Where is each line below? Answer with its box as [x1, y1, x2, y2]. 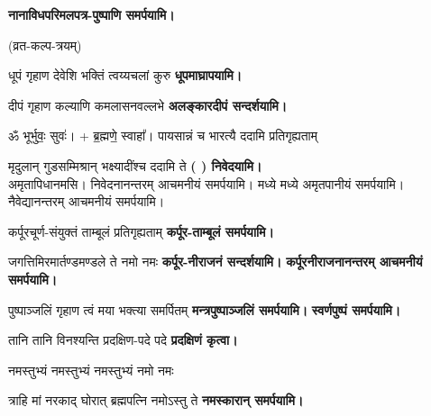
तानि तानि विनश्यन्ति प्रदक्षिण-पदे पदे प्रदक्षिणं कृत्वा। [8, 330, 238, 349]
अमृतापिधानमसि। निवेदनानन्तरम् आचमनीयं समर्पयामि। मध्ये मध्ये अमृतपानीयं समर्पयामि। [8, 174, 405, 193]
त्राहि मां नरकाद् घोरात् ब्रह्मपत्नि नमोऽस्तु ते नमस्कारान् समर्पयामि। [8, 391, 304, 410]
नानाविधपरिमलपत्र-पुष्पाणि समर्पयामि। [8, 5, 175, 23]
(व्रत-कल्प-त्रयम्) [8, 35, 82, 54]
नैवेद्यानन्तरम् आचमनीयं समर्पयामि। [8, 192, 165, 211]
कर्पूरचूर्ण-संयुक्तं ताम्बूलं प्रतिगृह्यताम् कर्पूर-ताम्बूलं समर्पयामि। [8, 222, 274, 240]
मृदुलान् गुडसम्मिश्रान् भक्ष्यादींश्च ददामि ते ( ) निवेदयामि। [8, 156, 262, 175]
